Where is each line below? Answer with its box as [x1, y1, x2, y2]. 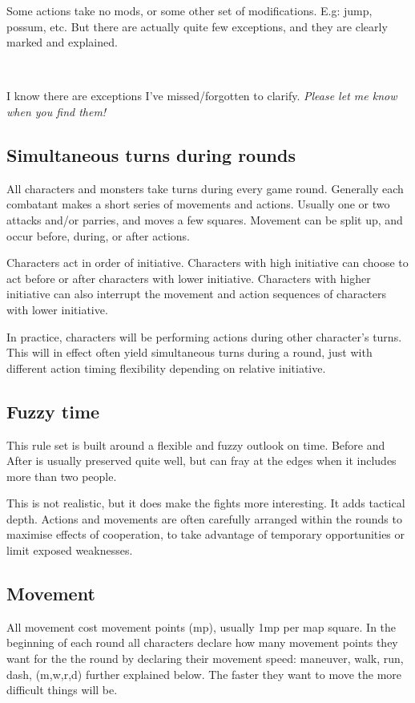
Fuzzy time [6, 398, 100, 423]
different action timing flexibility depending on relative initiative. [6, 359, 326, 376]
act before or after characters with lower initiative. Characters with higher [6, 269, 371, 286]
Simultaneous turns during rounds [6, 142, 296, 167]
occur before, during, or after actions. [6, 227, 190, 244]
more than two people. [6, 467, 117, 484]
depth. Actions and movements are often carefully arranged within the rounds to [6, 510, 402, 527]
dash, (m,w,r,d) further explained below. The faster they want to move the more [6, 665, 402, 682]
